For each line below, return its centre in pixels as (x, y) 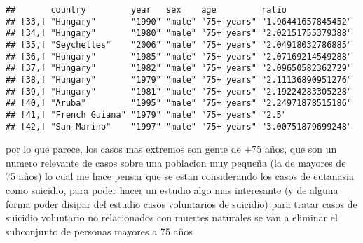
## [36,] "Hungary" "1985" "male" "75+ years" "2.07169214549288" (179, 56)
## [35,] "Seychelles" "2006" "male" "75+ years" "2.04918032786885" (179, 44)
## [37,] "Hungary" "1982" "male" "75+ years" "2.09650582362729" (179, 68)
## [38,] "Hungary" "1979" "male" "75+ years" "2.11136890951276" (179, 79)
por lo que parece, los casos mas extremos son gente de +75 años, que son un (171, 149)
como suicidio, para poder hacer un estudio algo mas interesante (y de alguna (172, 190)
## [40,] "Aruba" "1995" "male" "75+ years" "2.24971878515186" (179, 103)
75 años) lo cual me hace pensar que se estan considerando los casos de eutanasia (180, 176)
